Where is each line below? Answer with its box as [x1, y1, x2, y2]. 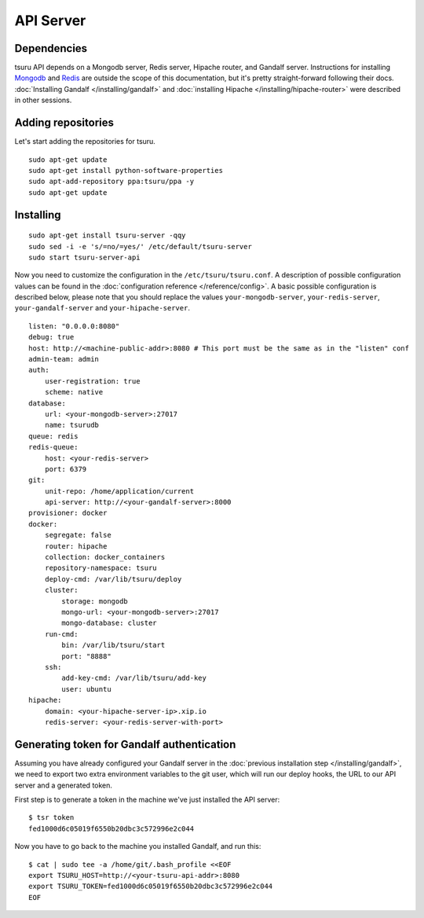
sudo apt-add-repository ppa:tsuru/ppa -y [28, 177, 195, 186]
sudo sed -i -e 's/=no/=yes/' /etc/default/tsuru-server [28, 242, 253, 251]
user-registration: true [44, 376, 141, 385]
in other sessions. [14, 95, 72, 105]
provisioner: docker [28, 509, 108, 518]
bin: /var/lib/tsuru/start [61, 641, 166, 650]
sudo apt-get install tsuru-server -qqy [28, 231, 186, 240]
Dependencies [14, 42, 88, 55]
